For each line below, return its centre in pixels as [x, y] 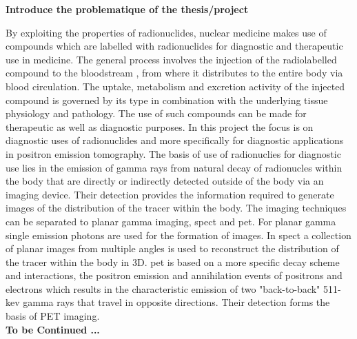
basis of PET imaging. [53, 316]
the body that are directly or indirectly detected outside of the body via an [165, 181]
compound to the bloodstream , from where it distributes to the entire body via [174, 73]
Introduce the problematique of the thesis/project [127, 9]
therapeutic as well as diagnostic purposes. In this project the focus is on [160, 126]
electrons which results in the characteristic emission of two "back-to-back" [163, 288]
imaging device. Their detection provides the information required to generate [170, 194]
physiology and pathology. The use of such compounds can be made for [156, 113]
